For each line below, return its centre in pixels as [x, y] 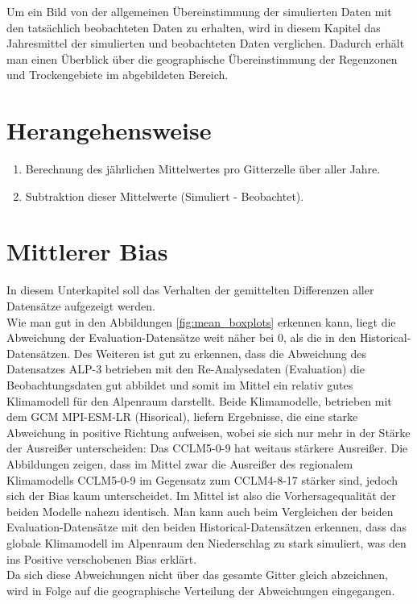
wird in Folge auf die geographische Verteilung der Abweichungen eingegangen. [201, 590]
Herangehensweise [109, 130]
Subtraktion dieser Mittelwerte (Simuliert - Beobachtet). [165, 196]
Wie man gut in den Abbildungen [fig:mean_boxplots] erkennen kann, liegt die [201, 321]
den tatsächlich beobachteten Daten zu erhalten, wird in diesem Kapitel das [194, 27]
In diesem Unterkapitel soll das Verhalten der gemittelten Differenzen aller [190, 290]
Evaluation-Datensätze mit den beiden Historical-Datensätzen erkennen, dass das [206, 527]
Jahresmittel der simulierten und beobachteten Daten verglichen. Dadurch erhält [206, 43]
